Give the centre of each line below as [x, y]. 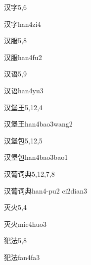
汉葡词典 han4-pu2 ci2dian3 [46, 190]
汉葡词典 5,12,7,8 [29, 173]
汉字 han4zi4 [23, 24]
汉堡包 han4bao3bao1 [36, 157]
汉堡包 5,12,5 [23, 140]
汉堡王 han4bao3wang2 [38, 124]
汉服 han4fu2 [23, 57]
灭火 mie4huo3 [25, 224]
